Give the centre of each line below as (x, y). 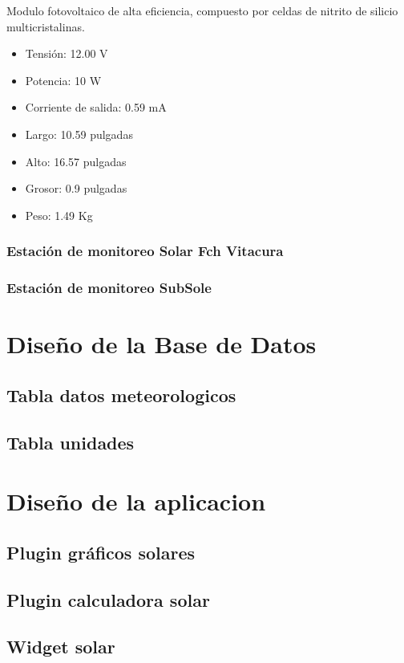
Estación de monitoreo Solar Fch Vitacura (145, 251)
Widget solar (61, 647)
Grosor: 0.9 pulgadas (76, 188)
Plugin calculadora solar (108, 599)
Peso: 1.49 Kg (59, 215)
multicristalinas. (46, 26)
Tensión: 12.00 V (67, 53)
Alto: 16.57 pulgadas (76, 161)
